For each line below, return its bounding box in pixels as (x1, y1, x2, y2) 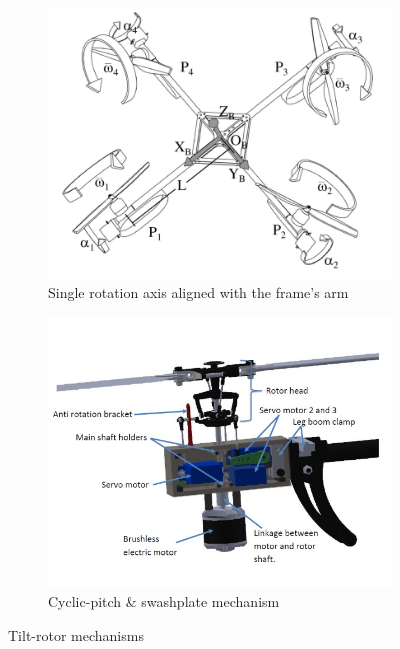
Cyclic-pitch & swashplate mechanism (48, 591, 280, 612)
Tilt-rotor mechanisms (8, 624, 144, 645)
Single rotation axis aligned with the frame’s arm (48, 282, 349, 303)
